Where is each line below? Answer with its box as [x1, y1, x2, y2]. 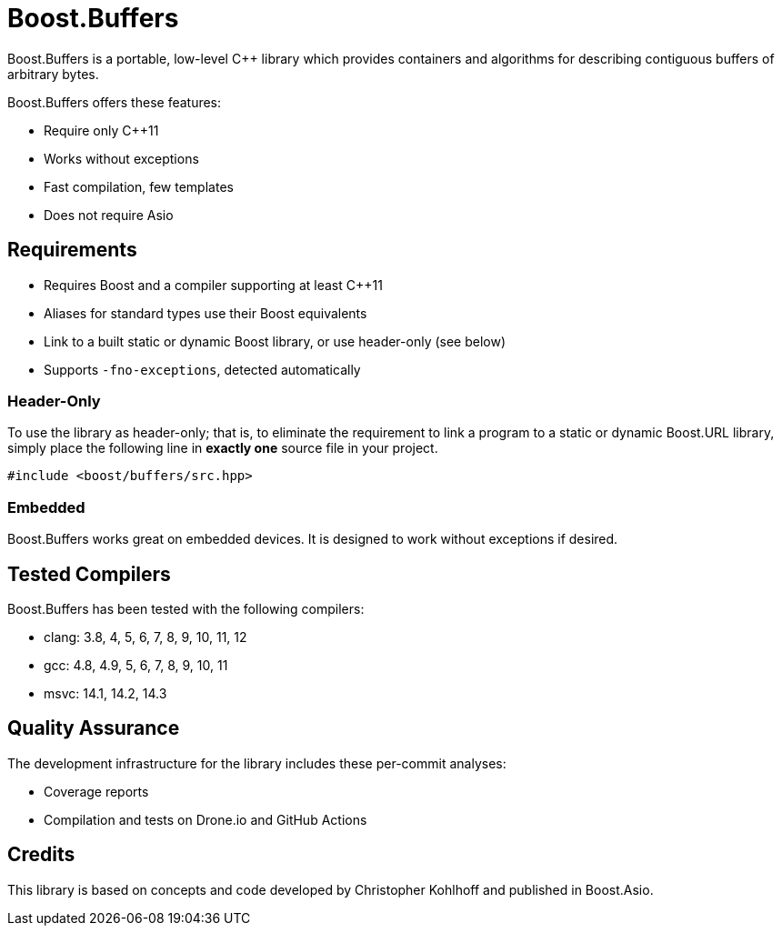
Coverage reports [44, 783, 149, 799]
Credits [7, 843, 75, 867]
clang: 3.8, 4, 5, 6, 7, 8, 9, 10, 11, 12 [44, 628, 247, 645]
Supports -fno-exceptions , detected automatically [44, 361, 361, 377]
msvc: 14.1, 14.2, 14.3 [44, 685, 167, 701]
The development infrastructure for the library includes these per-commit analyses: [7, 755, 506, 771]
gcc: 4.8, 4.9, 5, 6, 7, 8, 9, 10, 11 [44, 657, 228, 673]
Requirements [7, 238, 137, 262]
